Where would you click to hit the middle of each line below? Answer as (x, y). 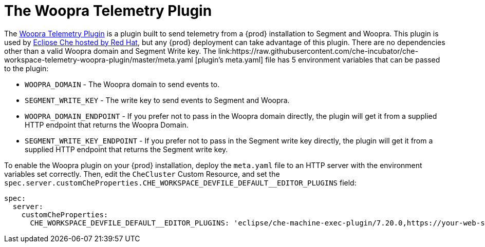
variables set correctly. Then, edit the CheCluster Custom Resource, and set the (142, 174)
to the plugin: (26, 68)
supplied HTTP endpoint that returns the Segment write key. (126, 149)
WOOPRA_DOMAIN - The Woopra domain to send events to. (122, 84)
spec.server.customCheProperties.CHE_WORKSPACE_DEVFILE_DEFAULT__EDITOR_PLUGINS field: (180, 182)
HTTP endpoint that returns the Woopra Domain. (107, 125)
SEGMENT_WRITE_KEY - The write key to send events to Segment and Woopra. (157, 100)
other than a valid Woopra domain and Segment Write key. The (110, 51)
